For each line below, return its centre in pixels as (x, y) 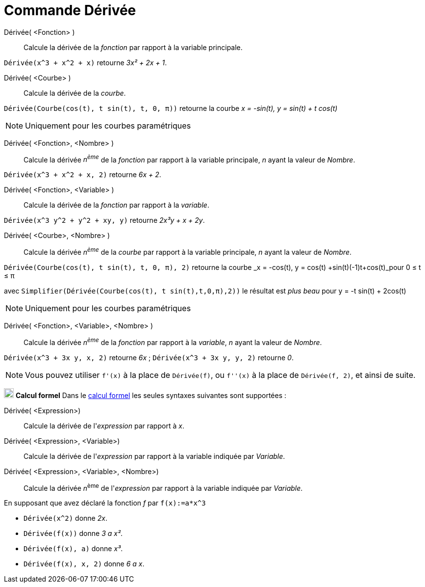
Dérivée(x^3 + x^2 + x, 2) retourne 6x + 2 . (83, 175)
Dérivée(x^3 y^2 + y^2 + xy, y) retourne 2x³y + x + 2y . (104, 220)
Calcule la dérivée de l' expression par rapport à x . (104, 426)
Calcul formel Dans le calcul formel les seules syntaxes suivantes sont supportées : (151, 395)
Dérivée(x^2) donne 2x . (65, 518)
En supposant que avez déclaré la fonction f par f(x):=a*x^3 (105, 503)
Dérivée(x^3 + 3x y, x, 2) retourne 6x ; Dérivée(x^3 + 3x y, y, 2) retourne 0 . (149, 357)
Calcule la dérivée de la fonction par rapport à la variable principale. (133, 47)
